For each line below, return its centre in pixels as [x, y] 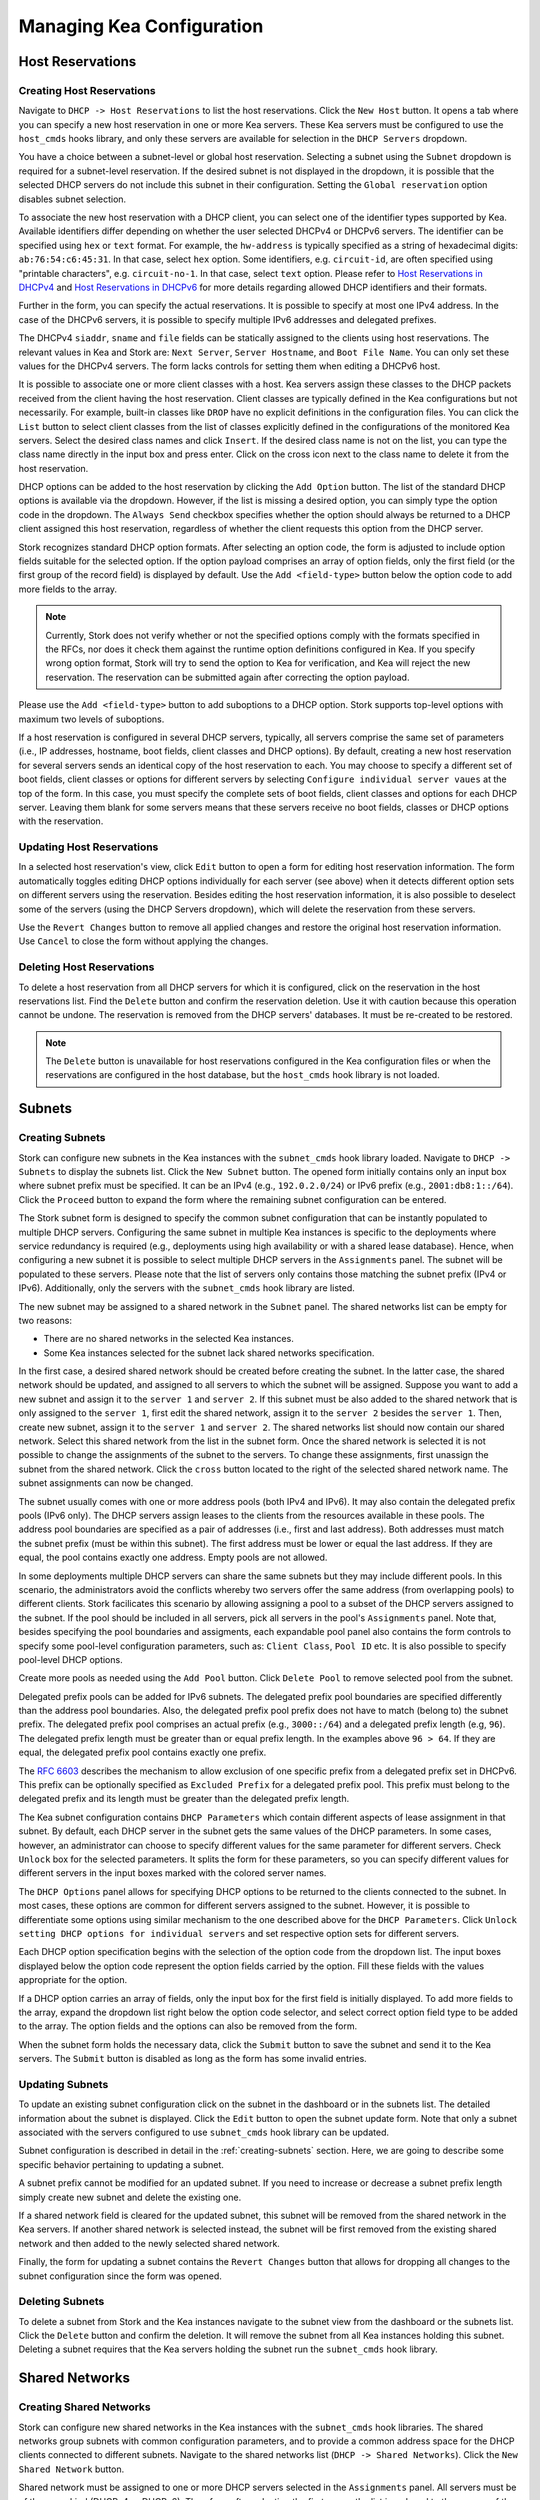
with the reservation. [61, 821]
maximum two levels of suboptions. [91, 719]
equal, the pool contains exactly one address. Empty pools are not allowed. [173, 1557]
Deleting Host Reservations [86, 967]
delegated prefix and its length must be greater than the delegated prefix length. [184, 1799]
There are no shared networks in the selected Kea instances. [168, 1339]
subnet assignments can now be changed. [106, 1483]
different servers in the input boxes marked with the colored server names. [172, 1873]
